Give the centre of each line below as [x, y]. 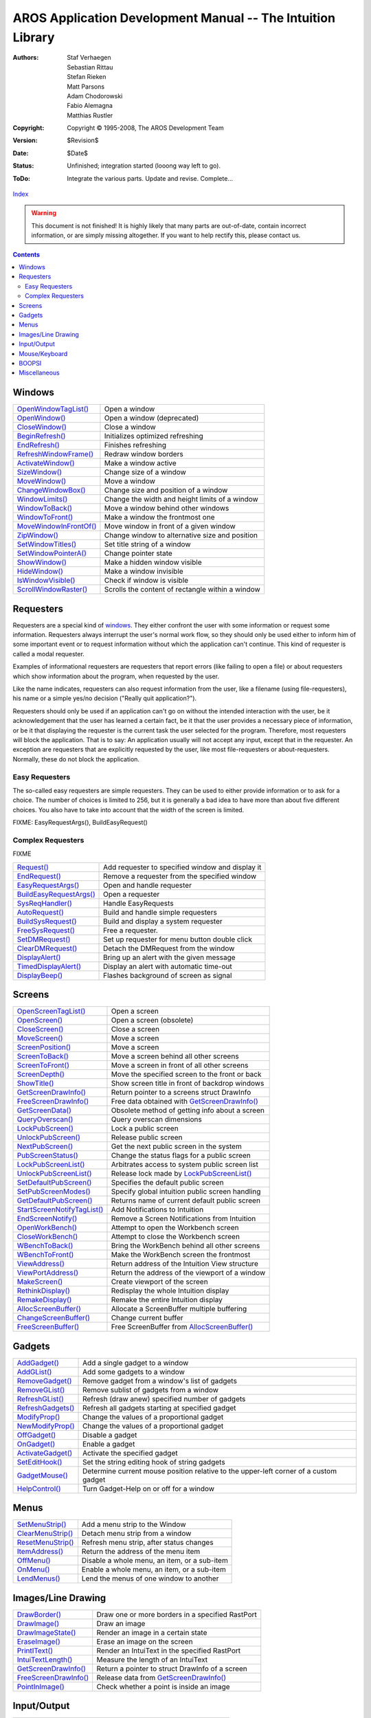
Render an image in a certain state [152, 1632]
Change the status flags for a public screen [181, 1156]
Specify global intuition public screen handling [186, 1192]
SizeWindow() [39, 472]
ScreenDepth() [41, 1074]
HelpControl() [39, 1488]
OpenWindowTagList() [53, 409]
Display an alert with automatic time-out [168, 966]
